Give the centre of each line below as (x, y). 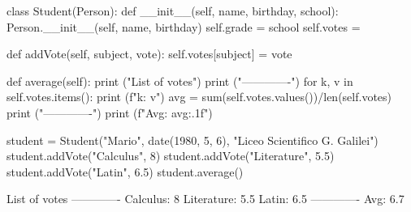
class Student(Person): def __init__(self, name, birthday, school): (173, 11)
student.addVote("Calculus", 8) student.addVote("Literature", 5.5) (171, 156)
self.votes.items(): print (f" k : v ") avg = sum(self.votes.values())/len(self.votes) (199, 97)
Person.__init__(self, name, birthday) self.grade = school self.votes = (184, 26)
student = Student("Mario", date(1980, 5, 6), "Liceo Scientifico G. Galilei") (193, 140)
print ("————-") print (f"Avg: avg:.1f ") (110, 112)
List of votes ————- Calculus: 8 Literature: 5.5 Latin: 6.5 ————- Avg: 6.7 (205, 199)
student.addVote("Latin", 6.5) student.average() (125, 171)
